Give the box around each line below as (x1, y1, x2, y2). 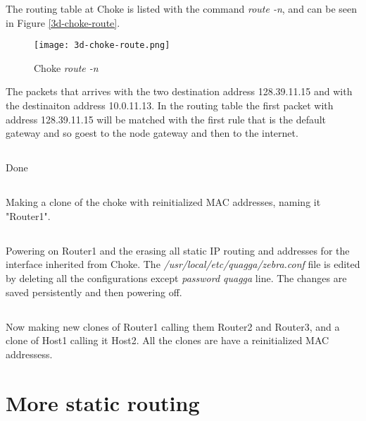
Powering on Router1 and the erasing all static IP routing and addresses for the (6, 243, 350, 257)
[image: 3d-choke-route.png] (34, 40, 170, 51)
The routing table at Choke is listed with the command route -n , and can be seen (6, 1, 358, 16)
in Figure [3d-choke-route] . (6, 15, 120, 30)
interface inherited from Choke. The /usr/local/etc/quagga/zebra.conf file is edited (6, 257, 360, 271)
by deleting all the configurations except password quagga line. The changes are (6, 270, 347, 285)
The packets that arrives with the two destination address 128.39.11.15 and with (6, 84, 353, 99)
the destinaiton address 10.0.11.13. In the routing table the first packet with (6, 98, 334, 113)
